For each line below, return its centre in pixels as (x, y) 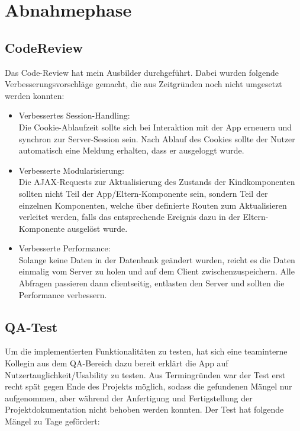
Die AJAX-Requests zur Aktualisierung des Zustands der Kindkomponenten (157, 182)
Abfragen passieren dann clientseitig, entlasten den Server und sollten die (151, 283)
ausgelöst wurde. (97, 228)
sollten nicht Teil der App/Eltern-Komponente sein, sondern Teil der (143, 193)
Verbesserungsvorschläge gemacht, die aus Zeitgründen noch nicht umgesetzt (143, 84)
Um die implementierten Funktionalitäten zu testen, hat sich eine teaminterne (146, 351)
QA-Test (31, 326)
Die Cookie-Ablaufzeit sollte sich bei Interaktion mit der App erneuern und (155, 127)
